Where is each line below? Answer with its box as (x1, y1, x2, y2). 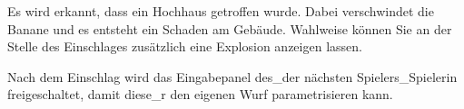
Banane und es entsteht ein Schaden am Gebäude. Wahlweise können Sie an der (7, 19, 452, 38)
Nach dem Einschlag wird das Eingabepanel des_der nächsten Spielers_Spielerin (7, 67, 458, 86)
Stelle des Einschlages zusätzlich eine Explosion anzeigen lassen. (7, 37, 362, 56)
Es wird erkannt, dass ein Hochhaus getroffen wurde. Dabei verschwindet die (7, 2, 434, 20)
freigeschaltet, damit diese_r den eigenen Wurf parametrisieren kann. (7, 85, 393, 104)
